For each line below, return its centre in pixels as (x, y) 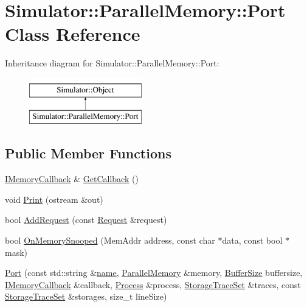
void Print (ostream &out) (54, 199)
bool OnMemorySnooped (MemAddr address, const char (110, 240)
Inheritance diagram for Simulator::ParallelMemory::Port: (112, 63)
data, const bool (252, 240)
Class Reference (73, 34)
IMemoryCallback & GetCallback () (72, 179)
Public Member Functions (88, 153)
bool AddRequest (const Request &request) (86, 220)
